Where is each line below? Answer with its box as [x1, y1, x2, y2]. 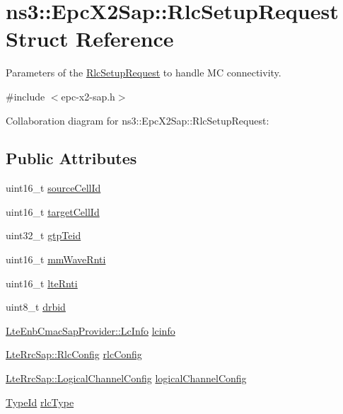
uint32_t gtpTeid [6, 228, 81, 243]
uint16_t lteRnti [6, 275, 78, 290]
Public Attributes [6, 147, 137, 169]
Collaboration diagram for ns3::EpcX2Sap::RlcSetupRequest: [6, 113, 269, 127]
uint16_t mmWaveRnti [6, 252, 106, 267]
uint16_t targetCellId [6, 204, 100, 219]
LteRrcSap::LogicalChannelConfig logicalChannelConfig [6, 371, 247, 386]
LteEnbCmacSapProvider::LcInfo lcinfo [6, 323, 175, 338]
